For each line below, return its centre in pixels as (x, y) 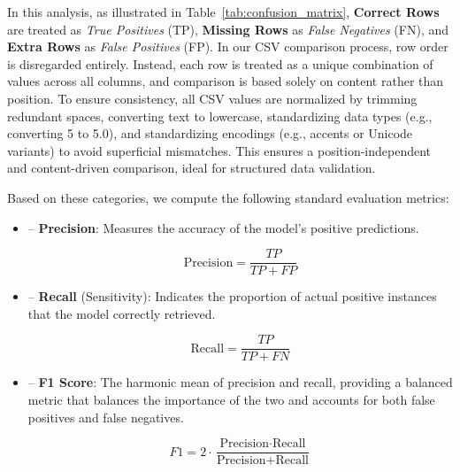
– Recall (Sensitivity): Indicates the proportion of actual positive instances (232, 296)
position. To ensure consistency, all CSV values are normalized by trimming (212, 98)
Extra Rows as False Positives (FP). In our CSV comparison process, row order (228, 46)
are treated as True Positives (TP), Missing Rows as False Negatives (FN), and (228, 29)
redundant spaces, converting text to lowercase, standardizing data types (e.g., (220, 116)
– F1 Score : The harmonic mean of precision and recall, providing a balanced (240, 382)
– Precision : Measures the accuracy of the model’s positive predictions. (223, 227)
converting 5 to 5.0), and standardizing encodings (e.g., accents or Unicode (210, 133)
